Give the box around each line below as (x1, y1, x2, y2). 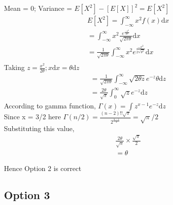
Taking (4, 62, 25, 72)
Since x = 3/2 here (4, 111, 61, 122)
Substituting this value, (4, 123, 74, 133)
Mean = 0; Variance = (4, 3, 72, 13)
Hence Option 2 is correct (4, 163, 81, 173)
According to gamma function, (4, 100, 96, 110)
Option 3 (4, 187, 50, 203)
